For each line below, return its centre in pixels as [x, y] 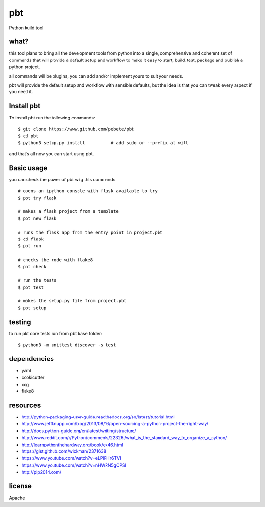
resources [25, 405]
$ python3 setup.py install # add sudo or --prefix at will [103, 143]
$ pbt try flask [37, 198]
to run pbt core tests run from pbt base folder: [56, 333]
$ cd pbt [28, 136]
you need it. [21, 92]
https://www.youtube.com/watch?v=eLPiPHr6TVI [71, 458]
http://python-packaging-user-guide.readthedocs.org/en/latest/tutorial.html [98, 417]
